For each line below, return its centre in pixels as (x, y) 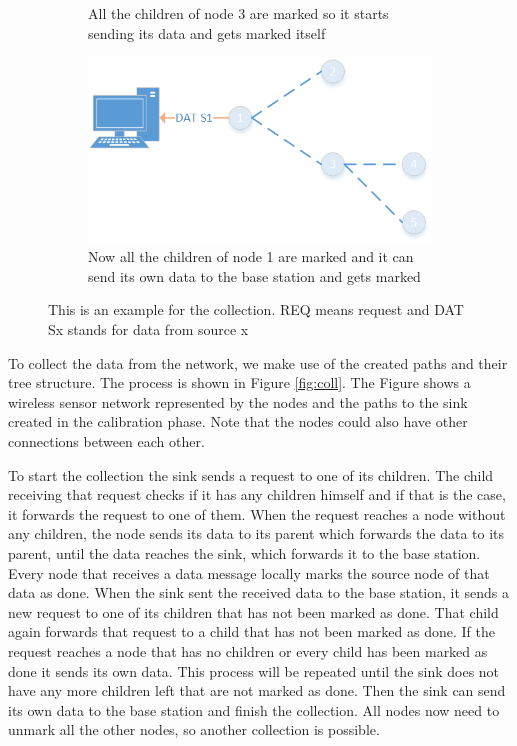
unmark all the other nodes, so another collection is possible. (194, 729)
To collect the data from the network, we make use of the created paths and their (258, 362)
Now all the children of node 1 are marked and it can (251, 256)
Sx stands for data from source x (148, 329)
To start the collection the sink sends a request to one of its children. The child (251, 474)
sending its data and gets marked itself (207, 32)
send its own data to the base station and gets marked (254, 275)
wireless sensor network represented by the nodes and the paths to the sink (238, 401)
